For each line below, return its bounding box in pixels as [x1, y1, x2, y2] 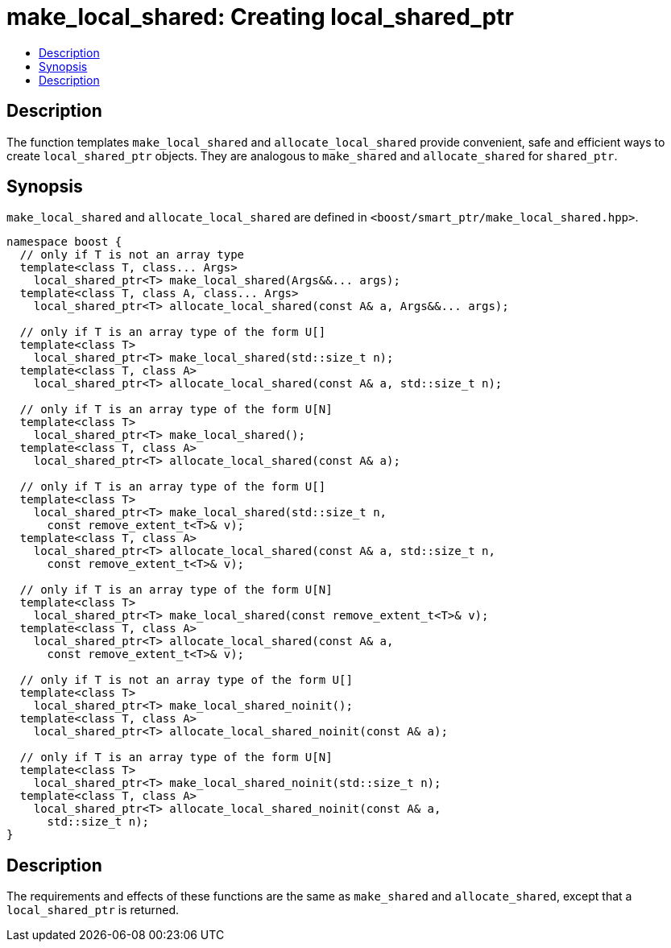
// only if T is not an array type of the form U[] [19, 673, 353, 687]
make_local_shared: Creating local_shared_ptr [6, 3, 514, 31]
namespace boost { [6, 235, 122, 249]
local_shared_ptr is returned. [6, 903, 180, 917]
